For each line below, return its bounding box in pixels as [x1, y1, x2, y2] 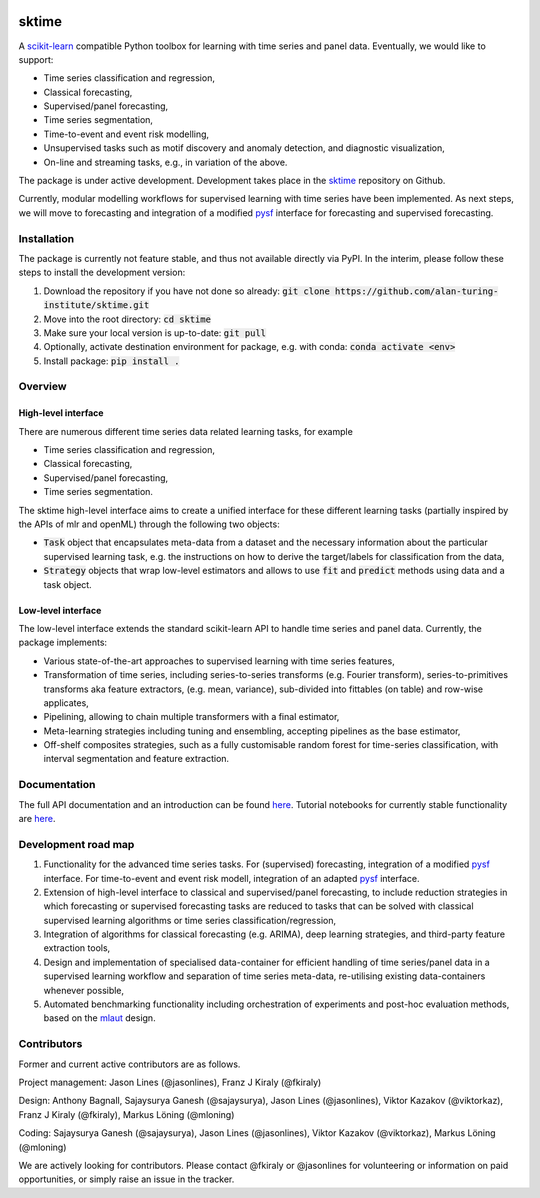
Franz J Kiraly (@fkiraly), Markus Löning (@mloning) [18, 1108, 235, 1120]
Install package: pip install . [43, 355, 180, 367]
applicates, [43, 696, 89, 709]
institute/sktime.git [43, 300, 150, 311]
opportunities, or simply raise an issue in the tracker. [18, 1173, 235, 1185]
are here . [18, 812, 56, 824]
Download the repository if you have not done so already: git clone [43, 285, 330, 297]
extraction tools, [43, 942, 111, 954]
